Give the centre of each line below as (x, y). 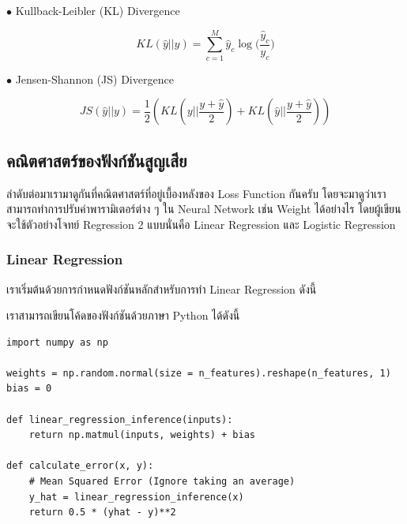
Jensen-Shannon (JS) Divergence (94, 79)
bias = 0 (29, 389)
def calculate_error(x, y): (80, 466)
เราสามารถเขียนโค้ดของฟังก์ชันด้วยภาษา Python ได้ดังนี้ (123, 315)
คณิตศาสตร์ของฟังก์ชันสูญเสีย (97, 160)
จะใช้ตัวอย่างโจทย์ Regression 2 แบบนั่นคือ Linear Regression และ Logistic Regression (201, 224)
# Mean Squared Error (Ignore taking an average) (162, 482)
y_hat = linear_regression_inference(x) (136, 497)
